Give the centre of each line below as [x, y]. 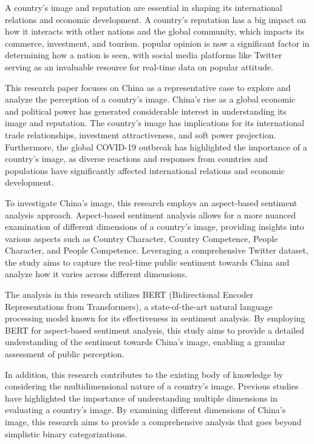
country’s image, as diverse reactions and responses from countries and [136, 159]
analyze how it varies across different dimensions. [96, 274]
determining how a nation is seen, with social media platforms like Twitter [144, 55]
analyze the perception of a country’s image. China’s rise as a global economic [150, 99]
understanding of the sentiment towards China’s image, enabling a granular [145, 342]
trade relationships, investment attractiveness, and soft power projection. [141, 134]
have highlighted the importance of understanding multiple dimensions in [141, 398]
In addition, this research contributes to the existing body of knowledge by [144, 374]
